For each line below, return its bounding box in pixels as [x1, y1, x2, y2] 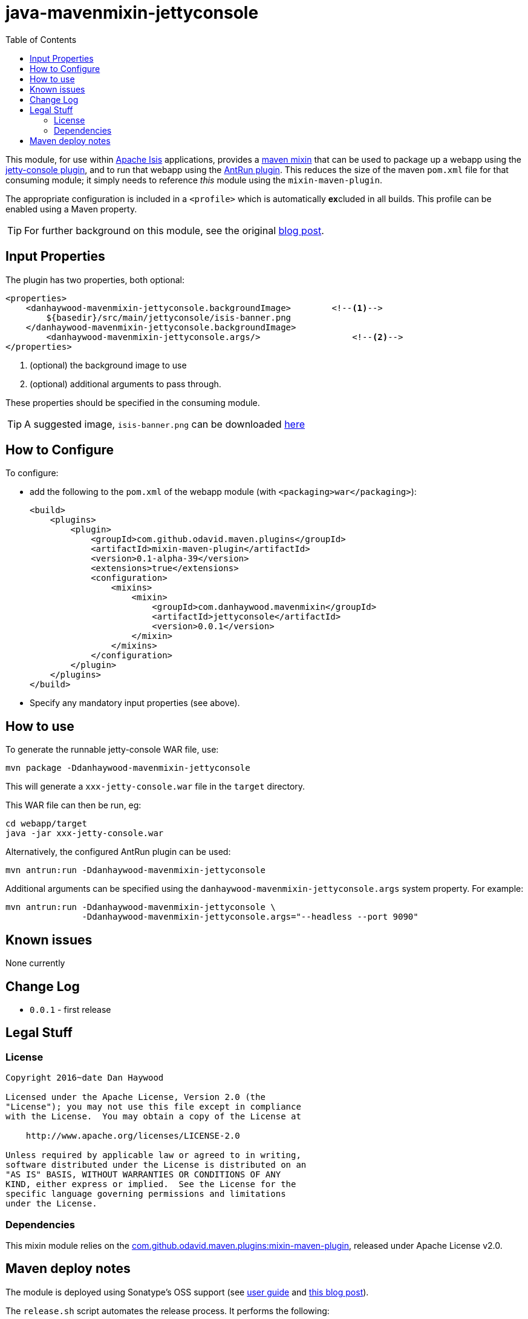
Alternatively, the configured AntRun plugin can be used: [5, 846, 231, 857]
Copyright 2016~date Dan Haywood [5, 1073, 164, 1083]
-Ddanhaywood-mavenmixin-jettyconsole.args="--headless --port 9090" [82, 912, 419, 922]
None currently [5, 958, 65, 969]
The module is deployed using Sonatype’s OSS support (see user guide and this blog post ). [5, 1286, 369, 1297]
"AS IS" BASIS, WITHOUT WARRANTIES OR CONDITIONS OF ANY [5, 1170, 281, 1180]
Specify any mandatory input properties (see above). [30, 698, 240, 709]
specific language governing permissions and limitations [5, 1189, 286, 1199]
